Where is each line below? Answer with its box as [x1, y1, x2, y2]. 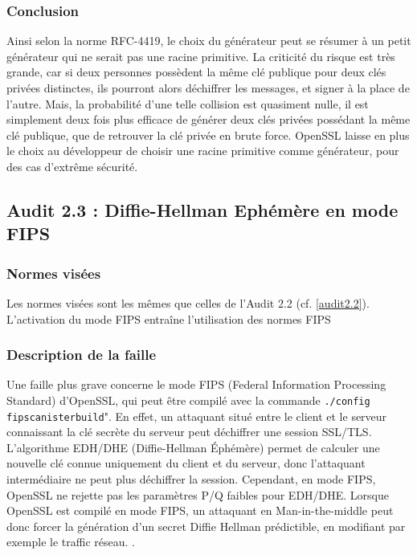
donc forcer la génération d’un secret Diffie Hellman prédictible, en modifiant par [6, 517, 406, 534]
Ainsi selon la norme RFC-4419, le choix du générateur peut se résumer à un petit [6, 32, 411, 49]
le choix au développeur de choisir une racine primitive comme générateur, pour [6, 142, 399, 159]
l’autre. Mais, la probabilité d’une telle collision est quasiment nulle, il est [6, 95, 369, 112]
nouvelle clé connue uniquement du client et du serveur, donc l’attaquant [6, 455, 366, 471]
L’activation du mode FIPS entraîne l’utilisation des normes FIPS [6, 310, 331, 327]
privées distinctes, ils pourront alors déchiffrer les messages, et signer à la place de [6, 80, 410, 96]
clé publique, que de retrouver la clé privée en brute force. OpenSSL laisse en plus [6, 126, 410, 143]
